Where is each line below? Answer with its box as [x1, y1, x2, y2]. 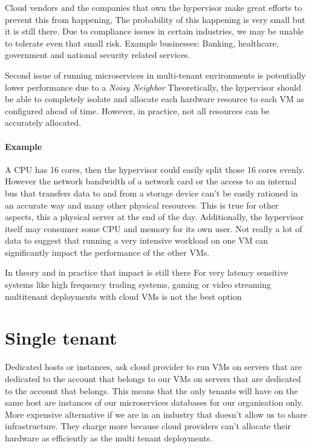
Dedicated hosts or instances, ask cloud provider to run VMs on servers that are [5, 360, 302, 373]
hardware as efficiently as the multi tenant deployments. [5, 431, 213, 444]
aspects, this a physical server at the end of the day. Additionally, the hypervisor [5, 210, 304, 223]
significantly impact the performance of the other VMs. [5, 245, 210, 258]
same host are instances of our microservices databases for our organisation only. [5, 396, 304, 409]
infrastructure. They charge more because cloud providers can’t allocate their [5, 420, 291, 432]
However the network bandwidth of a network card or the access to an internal [5, 175, 297, 187]
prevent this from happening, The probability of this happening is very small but [5, 13, 305, 25]
